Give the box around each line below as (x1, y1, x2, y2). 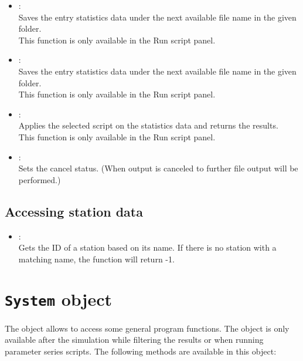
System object (5, 287, 112, 311)
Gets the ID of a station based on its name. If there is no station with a (18, 241, 277, 254)
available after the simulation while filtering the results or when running (5, 333, 264, 346)
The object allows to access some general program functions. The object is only (5, 322, 290, 334)
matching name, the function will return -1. (18, 252, 175, 265)
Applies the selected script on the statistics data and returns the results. (18, 119, 278, 131)
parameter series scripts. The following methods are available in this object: (5, 345, 277, 357)
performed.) (18, 173, 61, 185)
